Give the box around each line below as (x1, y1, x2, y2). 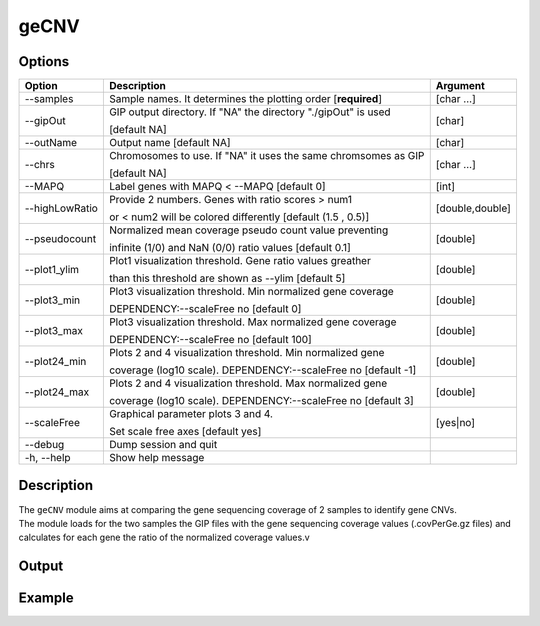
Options (18, 53, 70, 70)
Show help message (108, 451, 205, 465)
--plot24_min (24, 355, 87, 369)
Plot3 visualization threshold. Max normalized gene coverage (108, 315, 397, 329)
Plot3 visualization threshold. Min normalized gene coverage (108, 285, 394, 299)
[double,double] (435, 201, 512, 215)
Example (18, 590, 74, 607)
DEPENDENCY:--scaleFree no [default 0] (108, 302, 302, 316)
